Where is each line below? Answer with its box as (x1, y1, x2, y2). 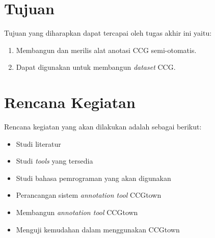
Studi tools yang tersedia (16, 155, 93, 166)
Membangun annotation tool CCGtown (16, 207, 138, 217)
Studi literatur (16, 138, 61, 149)
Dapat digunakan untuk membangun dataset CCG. (16, 62, 176, 72)
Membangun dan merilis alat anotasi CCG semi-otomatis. (16, 44, 197, 55)
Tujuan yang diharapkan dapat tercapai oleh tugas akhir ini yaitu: (4, 28, 212, 38)
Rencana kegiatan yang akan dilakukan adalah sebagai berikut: (4, 121, 202, 132)
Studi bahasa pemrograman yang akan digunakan (16, 172, 171, 183)
